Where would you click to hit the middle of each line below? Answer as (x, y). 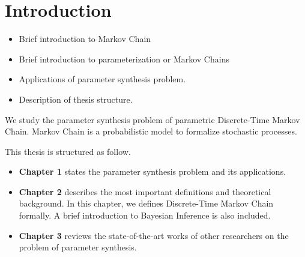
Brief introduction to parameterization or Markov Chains (124, 59)
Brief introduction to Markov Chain (85, 39)
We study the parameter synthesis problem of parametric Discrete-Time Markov (152, 119)
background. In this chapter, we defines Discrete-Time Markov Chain (146, 203)
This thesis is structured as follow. (68, 151)
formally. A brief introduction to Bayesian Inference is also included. (145, 215)
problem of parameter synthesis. (78, 247)
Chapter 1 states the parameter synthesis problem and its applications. (152, 171)
